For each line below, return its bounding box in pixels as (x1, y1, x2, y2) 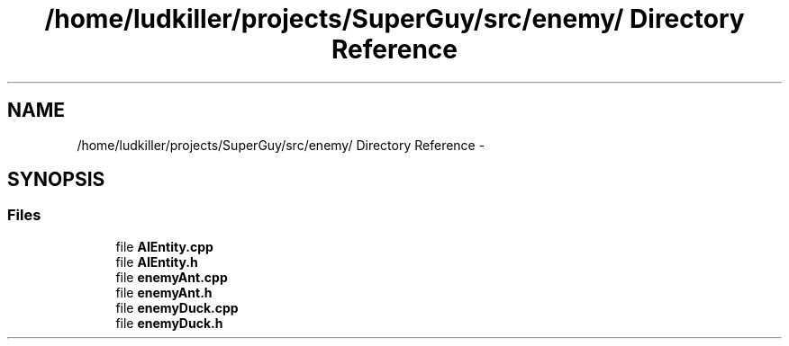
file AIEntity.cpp (115, 238, 213, 254)
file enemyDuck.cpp (115, 299, 239, 315)
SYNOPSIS (7, 168, 105, 191)
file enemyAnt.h (115, 284, 213, 300)
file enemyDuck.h (115, 315, 223, 331)
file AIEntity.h (115, 253, 198, 270)
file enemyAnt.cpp (115, 269, 228, 285)
